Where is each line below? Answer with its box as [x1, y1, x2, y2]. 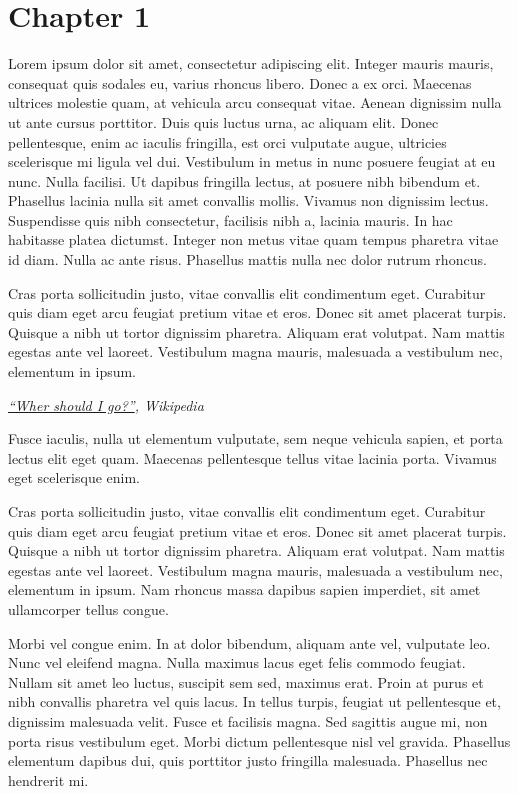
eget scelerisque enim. [8, 467, 140, 488]
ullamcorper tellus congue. [8, 598, 169, 619]
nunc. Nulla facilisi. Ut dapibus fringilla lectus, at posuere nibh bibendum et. [8, 170, 481, 191]
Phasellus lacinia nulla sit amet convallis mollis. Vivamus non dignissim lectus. [8, 190, 489, 211]
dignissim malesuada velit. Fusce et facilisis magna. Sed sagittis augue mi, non [8, 710, 488, 731]
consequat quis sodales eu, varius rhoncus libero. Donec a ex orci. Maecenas [8, 72, 472, 93]
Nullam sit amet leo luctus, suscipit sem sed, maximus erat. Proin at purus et [8, 671, 484, 692]
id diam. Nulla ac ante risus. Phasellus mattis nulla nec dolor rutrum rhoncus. [8, 249, 487, 270]
